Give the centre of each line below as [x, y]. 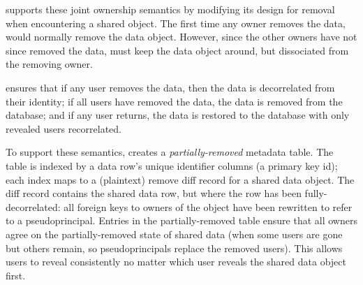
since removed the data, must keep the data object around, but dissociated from [177, 50]
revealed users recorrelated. [64, 128]
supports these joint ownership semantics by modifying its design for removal [170, 9]
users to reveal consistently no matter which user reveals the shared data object [176, 262]
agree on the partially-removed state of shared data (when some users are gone [174, 234]
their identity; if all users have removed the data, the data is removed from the [174, 101]
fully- [316, 193]
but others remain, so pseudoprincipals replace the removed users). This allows [174, 248]
